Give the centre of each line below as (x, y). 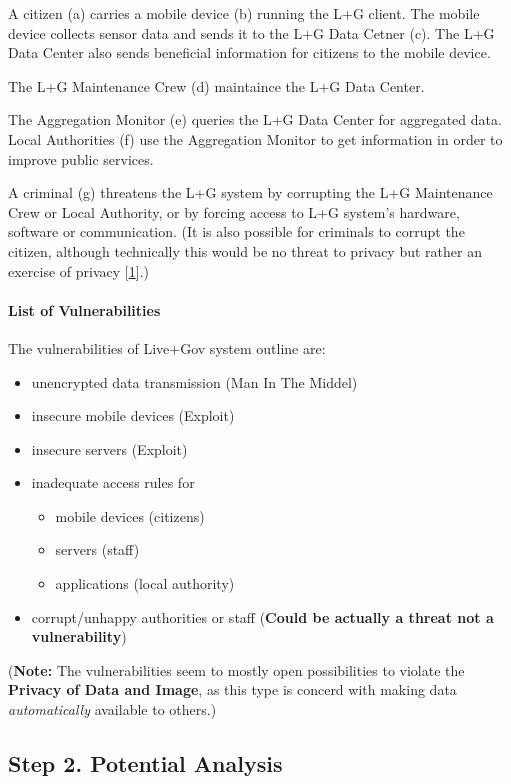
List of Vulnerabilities (84, 309)
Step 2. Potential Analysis (145, 763)
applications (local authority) (145, 583)
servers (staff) (97, 549)
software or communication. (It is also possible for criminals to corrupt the (236, 231)
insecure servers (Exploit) (109, 448)
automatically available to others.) (112, 709)
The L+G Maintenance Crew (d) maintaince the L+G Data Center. (216, 85)
